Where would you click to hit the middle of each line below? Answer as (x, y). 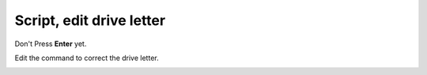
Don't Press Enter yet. (51, 44)
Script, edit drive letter (90, 20)
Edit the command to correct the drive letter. (87, 58)
